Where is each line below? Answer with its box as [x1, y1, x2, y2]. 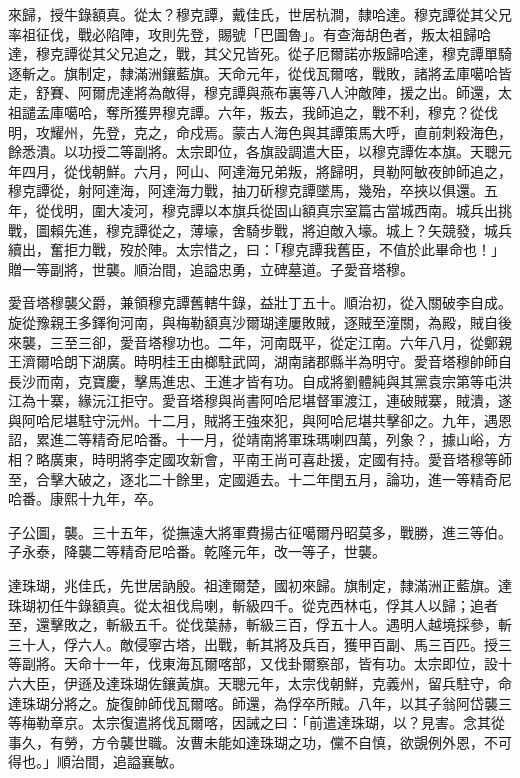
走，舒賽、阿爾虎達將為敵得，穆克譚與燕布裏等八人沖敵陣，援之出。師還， [8, 82, 498, 103]
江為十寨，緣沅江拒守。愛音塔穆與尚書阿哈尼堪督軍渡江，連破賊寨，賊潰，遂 [8, 390, 512, 411]
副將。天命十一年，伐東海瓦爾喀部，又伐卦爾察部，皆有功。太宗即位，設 [21, 653, 498, 674]
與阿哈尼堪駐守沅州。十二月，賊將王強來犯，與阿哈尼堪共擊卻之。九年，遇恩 [8, 409, 512, 430]
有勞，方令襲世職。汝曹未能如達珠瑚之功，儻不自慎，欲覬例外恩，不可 [49, 731, 512, 752]
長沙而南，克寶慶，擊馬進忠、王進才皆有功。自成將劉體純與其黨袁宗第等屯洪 [8, 370, 512, 391]
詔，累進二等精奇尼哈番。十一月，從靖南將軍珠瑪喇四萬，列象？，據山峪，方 [8, 429, 512, 450]
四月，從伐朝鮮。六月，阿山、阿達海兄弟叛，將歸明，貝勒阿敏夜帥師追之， [21, 160, 512, 181]
